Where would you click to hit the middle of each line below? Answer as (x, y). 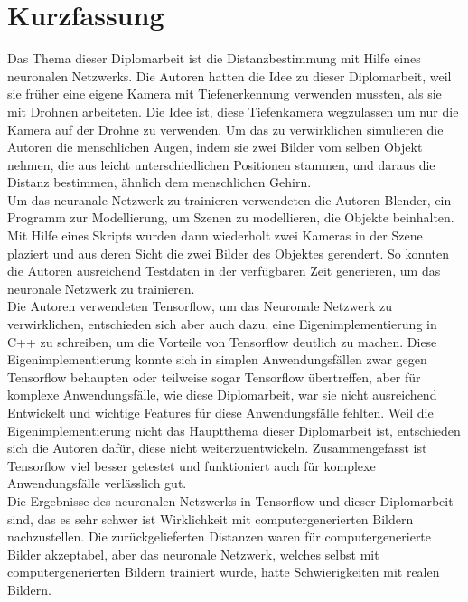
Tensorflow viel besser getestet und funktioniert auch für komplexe (192, 465)
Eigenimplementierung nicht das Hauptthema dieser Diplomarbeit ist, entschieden (234, 430)
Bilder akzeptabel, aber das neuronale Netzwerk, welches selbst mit (193, 554)
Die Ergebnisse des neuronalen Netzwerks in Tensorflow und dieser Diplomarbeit (230, 500)
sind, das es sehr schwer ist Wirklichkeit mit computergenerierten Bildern (211, 518)
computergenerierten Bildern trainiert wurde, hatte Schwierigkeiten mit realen (224, 572)
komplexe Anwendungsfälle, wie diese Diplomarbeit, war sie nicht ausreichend (222, 395)
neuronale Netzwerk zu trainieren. (101, 288)
